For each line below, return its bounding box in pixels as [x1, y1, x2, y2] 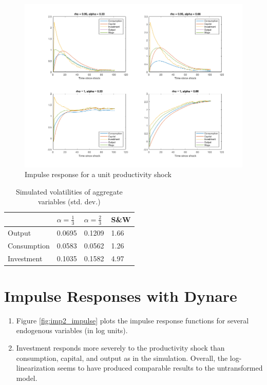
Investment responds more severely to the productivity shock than [16, 342, 225, 353]
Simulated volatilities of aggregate [15, 186, 123, 197]
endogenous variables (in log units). [16, 325, 128, 336]
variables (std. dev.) [38, 196, 101, 207]
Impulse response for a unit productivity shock [25, 169, 171, 180]
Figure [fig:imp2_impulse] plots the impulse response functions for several [16, 315, 249, 325]
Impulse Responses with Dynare [4, 285, 237, 306]
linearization [16, 362, 55, 373]
